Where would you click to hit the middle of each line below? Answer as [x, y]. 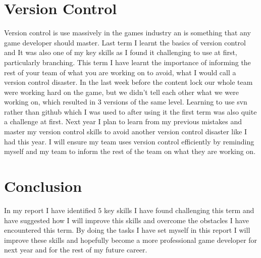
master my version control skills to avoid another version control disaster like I [126, 132]
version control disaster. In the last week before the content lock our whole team [128, 82]
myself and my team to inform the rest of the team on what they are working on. [130, 151]
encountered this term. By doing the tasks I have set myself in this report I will [127, 230]
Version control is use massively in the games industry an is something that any [127, 33]
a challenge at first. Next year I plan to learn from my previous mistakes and [123, 121]
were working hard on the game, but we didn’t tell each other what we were [121, 92]
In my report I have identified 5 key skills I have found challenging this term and [129, 210]
